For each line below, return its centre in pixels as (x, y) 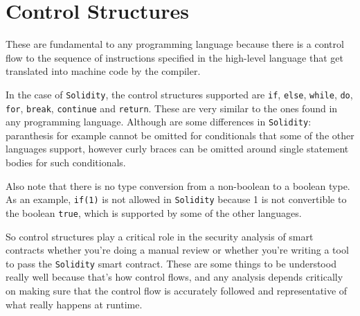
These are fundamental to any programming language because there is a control (175, 44)
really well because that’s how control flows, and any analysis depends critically (174, 277)
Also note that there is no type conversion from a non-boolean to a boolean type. (178, 185)
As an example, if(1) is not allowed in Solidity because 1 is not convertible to (176, 199)
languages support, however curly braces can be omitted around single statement (177, 149)
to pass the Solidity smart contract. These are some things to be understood (171, 263)
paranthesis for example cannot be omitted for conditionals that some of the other (180, 135)
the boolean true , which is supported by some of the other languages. (154, 212)
